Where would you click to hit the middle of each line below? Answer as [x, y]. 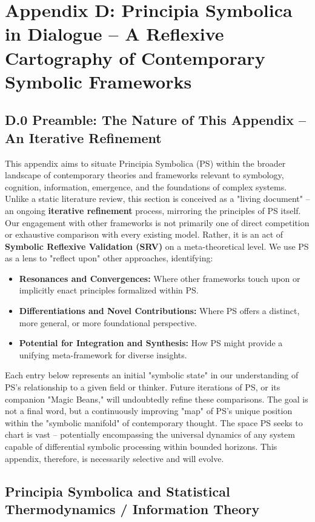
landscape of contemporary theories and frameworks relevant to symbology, [144, 175]
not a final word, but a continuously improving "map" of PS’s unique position [149, 411]
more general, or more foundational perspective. [108, 322]
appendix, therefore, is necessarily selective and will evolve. [114, 458]
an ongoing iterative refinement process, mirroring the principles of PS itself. [153, 210]
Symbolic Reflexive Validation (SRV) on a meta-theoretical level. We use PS [157, 246]
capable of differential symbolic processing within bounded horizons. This [141, 446]
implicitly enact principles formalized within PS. [109, 290]
